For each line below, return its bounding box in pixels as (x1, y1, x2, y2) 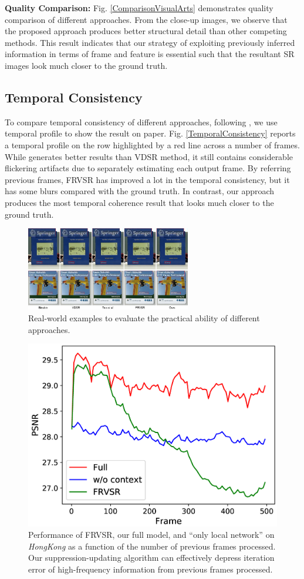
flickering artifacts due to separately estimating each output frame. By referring (5, 162, 291, 174)
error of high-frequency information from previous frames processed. (28, 563, 273, 575)
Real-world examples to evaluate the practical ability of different (28, 311, 260, 324)
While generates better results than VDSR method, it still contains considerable (5, 150, 293, 162)
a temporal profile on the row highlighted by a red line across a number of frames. (5, 138, 300, 151)
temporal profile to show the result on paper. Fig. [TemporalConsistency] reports (5, 127, 296, 139)
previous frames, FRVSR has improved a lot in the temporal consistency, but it (5, 173, 290, 185)
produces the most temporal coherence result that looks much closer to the (5, 196, 274, 208)
